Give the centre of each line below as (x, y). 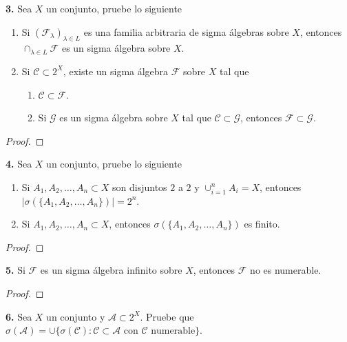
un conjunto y (76, 316)
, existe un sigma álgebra (116, 71)
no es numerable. (286, 270)
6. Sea (19, 316)
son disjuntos (140, 187)
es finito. (262, 224)
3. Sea (19, 8)
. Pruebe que (167, 316)
